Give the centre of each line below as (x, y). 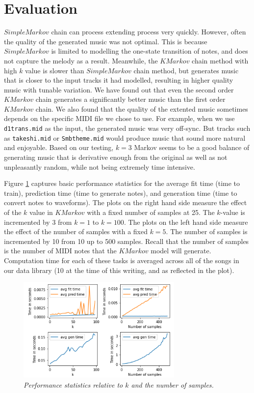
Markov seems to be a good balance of (192, 147)
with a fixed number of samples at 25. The (151, 212)
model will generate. (181, 251)
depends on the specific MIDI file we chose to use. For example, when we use (119, 118)
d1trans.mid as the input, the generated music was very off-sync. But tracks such (127, 128)
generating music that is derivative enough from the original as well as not (116, 157)
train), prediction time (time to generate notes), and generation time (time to (121, 193)
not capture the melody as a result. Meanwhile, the (81, 60)
